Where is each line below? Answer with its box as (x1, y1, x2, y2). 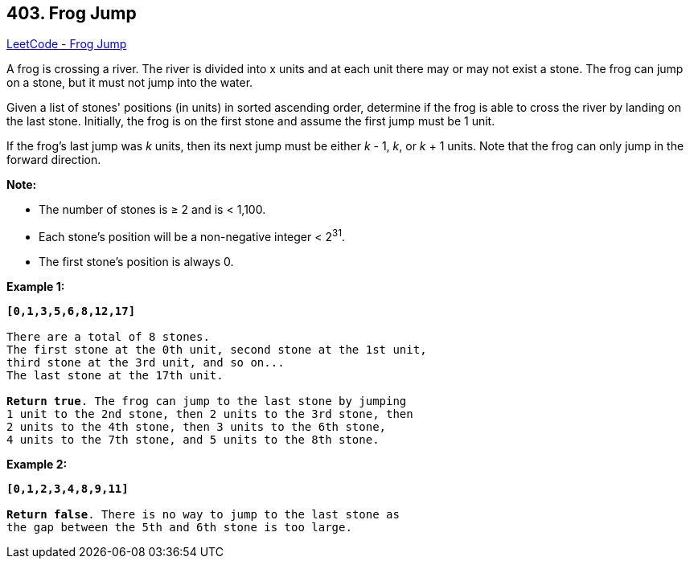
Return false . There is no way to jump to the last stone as (6, 508, 400, 522)
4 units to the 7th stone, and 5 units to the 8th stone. (6, 433, 380, 447)
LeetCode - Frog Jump (6, 37, 127, 51)
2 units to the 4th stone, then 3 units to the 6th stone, (6, 420, 387, 434)
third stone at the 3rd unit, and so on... (6, 356, 285, 370)
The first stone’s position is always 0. (39, 255, 234, 269)
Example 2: (6, 457, 68, 472)
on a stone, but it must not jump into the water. (6, 76, 253, 90)
